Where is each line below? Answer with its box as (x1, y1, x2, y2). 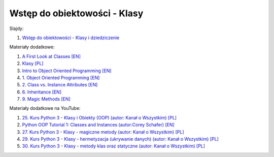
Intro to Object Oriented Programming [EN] (22, 68, 112, 74)
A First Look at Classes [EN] (22, 53, 81, 59)
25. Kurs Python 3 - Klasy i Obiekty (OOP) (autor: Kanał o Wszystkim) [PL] (22, 114, 177, 120)
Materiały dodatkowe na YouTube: (9, 105, 81, 111)
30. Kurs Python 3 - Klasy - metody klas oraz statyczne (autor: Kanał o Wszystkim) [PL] (22, 143, 205, 149)
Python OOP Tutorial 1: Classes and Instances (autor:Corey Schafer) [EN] (22, 122, 175, 128)
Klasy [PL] (22, 60, 44, 67)
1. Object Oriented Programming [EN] (22, 74, 100, 81)
